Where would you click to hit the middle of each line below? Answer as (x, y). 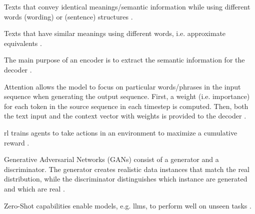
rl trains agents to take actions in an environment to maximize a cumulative (121, 132)
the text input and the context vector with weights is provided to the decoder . (125, 116)
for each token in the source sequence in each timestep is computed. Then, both (126, 106)
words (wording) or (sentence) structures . (68, 16)
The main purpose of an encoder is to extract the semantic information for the (124, 60)
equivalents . (23, 43)
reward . (17, 142)
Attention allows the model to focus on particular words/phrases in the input (122, 86)
